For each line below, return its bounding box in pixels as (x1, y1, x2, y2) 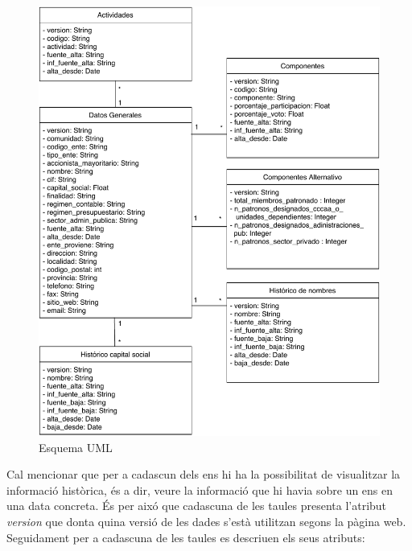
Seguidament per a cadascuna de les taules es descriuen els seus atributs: (6, 528, 365, 545)
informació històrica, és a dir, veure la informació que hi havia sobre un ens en (6, 481, 393, 498)
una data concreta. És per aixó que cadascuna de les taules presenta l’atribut (6, 497, 387, 514)
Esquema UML (39, 438, 113, 455)
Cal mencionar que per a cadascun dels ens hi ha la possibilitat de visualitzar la (6, 466, 401, 483)
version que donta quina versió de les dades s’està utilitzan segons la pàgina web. (6, 513, 406, 529)
